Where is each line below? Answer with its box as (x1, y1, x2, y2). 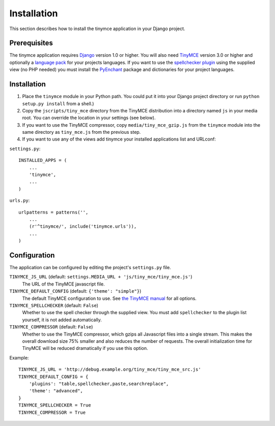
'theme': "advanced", (29, 388, 84, 394)
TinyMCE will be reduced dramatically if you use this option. (22, 345, 148, 351)
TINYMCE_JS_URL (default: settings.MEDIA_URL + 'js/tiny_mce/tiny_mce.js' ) (9, 274, 193, 280)
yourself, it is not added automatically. (22, 317, 102, 323)
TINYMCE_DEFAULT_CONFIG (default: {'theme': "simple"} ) (9, 288, 142, 294)
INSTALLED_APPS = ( (18, 157, 67, 163)
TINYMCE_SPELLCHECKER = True (18, 403, 91, 408)
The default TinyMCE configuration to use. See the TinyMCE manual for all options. (22, 295, 197, 301)
